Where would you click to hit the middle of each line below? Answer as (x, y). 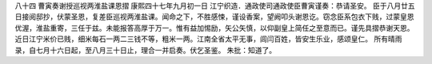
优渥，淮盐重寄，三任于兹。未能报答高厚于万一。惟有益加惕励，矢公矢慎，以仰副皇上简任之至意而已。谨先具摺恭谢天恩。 (214, 28)
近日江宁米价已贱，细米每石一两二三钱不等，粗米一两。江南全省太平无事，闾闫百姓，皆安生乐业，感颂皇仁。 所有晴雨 (208, 39)
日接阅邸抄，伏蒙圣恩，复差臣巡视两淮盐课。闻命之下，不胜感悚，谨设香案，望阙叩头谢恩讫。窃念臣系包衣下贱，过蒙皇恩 (214, 17)
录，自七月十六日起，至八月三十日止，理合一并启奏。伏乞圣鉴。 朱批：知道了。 (145, 50)
